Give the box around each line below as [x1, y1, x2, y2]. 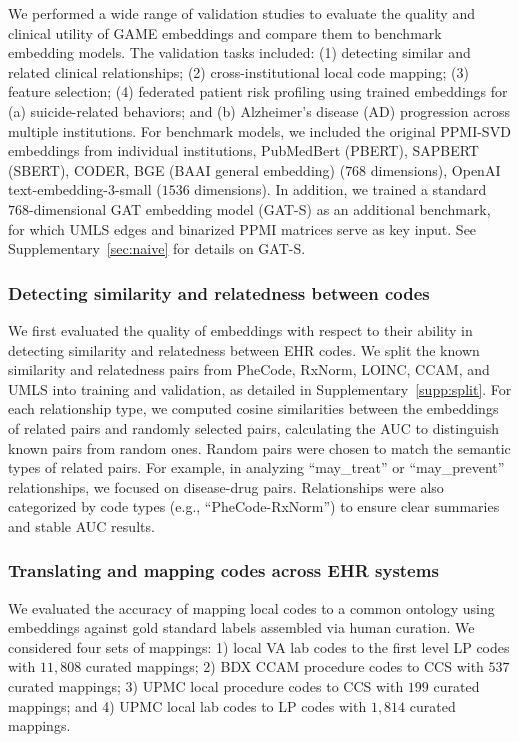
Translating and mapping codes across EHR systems [8, 558, 439, 583]
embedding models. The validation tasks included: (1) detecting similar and [8, 42, 471, 63]
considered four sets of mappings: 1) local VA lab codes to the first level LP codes [8, 636, 510, 657]
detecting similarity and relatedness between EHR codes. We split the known [8, 339, 480, 360]
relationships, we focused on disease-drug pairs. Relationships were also [8, 476, 444, 497]
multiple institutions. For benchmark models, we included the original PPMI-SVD [8, 120, 511, 141]
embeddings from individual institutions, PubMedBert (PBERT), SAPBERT [8, 140, 479, 161]
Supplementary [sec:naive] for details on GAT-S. [8, 238, 306, 259]
